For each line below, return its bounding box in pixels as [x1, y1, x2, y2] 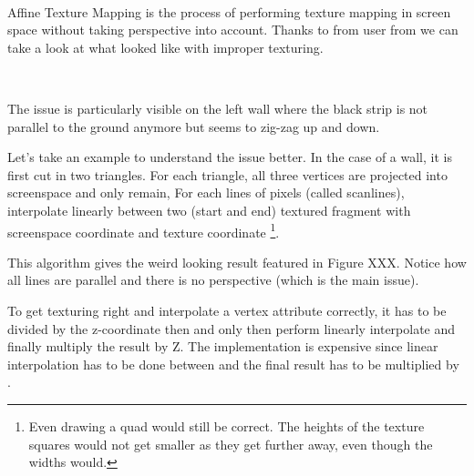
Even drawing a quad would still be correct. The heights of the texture [28, 416, 425, 435]
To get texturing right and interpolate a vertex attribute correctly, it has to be [7, 300, 447, 319]
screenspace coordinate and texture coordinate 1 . [7, 219, 280, 241]
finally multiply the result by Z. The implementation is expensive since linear [7, 337, 438, 356]
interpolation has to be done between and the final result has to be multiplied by [7, 354, 459, 373]
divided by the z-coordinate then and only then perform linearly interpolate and [7, 319, 456, 338]
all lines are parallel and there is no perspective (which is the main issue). [7, 270, 419, 289]
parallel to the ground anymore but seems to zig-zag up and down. [7, 116, 380, 136]
